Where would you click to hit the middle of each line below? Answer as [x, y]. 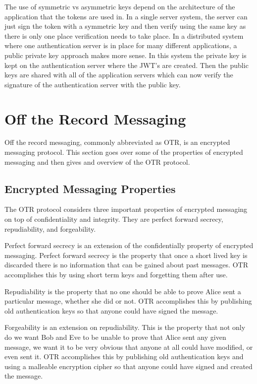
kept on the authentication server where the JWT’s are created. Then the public [127, 65]
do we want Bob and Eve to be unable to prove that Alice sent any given [115, 337]
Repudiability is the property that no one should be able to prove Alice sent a [123, 291]
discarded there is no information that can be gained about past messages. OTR [126, 265]
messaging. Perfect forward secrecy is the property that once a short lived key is [126, 255]
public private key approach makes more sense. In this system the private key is [126, 55]
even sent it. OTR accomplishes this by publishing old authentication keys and [124, 356]
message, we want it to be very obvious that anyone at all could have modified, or [129, 347]
